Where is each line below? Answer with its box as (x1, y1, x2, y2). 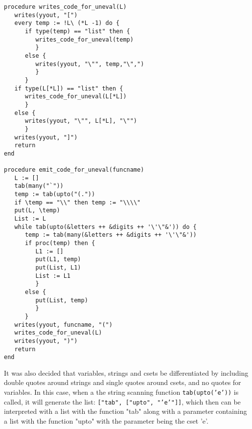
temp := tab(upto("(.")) (14, 191, 95, 198)
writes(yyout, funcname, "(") (14, 321, 113, 328)
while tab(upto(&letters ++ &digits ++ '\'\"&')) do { (14, 223, 197, 230)
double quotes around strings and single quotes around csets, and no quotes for (4, 377, 241, 387)
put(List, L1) (35, 264, 81, 271)
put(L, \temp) (14, 207, 60, 214)
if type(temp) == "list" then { (24, 27, 130, 35)
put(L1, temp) (35, 256, 81, 263)
